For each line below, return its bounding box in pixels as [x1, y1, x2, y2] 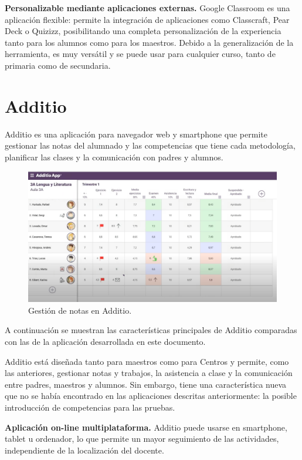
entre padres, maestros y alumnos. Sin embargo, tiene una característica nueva [5, 378, 287, 390]
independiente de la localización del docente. [5, 444, 164, 456]
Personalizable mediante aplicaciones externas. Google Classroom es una [5, 2, 290, 14]
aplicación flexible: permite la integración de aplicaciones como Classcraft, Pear [5, 13, 290, 25]
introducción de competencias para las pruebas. [5, 401, 175, 413]
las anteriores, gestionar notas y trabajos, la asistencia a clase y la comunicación [5, 367, 293, 379]
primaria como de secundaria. [5, 59, 111, 71]
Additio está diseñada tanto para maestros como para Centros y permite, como [5, 355, 289, 367]
